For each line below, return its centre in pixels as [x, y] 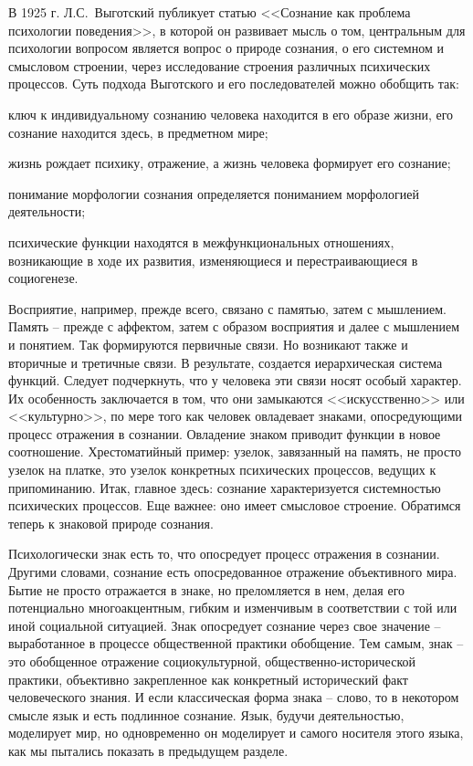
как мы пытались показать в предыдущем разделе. [148, 750]
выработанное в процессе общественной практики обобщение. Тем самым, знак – [236, 643]
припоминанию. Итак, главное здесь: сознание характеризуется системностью [225, 487]
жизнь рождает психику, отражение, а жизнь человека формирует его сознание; [230, 163]
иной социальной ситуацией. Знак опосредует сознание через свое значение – [225, 625]
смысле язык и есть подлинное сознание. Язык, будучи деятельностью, [206, 714]
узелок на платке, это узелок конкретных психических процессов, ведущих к [222, 470]
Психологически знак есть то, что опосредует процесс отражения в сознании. [224, 554]
